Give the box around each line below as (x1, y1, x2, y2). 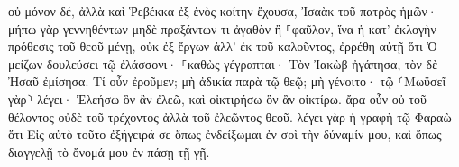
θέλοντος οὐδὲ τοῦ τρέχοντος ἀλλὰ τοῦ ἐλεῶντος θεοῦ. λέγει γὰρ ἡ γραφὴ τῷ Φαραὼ (8, 107, 452, 126)
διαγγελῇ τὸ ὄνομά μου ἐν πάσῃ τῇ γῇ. (8, 142, 210, 161)
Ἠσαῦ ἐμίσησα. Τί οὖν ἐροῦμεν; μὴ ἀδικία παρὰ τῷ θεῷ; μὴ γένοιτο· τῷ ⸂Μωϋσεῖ (8, 72, 446, 91)
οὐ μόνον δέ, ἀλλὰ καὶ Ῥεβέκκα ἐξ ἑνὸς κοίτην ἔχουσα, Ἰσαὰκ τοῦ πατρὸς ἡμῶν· (8, 2, 437, 20)
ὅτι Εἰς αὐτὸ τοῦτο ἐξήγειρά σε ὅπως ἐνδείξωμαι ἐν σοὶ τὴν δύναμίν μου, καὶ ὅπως (8, 125, 442, 144)
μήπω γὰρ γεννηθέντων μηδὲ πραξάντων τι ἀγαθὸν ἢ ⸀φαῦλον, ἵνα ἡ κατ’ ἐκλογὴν (8, 19, 436, 38)
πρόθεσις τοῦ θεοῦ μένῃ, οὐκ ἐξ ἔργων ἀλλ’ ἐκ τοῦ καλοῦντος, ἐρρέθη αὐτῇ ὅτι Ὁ (8, 37, 437, 56)
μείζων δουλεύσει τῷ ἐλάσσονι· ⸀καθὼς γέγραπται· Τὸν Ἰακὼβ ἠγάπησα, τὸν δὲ (8, 54, 438, 73)
